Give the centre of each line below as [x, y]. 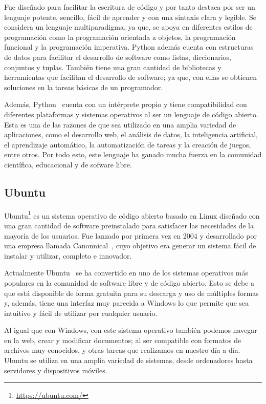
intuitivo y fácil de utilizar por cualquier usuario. [81, 313]
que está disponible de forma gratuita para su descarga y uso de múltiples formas [131, 293]
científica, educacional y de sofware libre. [68, 164]
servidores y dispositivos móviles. [56, 370]
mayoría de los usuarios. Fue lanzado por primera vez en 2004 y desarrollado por [130, 235]
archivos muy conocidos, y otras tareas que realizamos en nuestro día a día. [122, 350]
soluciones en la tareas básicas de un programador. [84, 87]
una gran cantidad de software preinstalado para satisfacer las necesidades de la [129, 225]
